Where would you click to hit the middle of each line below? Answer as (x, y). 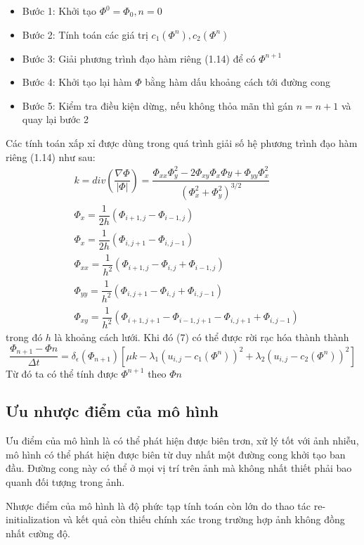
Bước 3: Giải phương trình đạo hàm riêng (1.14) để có (139, 58)
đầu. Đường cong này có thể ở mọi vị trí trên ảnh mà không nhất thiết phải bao (179, 468)
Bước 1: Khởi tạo (59, 11)
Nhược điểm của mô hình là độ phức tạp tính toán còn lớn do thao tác (158, 505)
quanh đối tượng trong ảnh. (65, 482)
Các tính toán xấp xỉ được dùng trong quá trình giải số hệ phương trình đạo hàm (182, 142)
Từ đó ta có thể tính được (62, 373)
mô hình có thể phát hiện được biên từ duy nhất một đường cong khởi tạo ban (176, 454)
